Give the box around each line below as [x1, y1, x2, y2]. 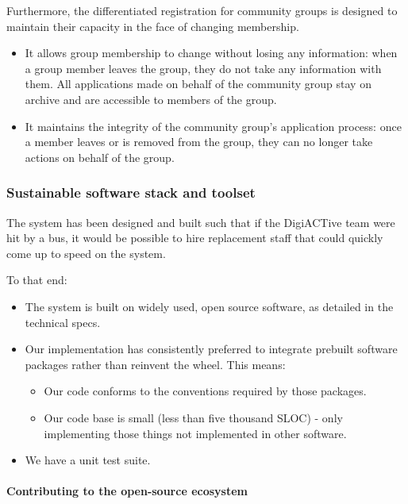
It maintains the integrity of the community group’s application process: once [25, 117, 402, 134]
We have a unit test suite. [25, 452, 151, 468]
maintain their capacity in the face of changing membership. [6, 17, 299, 34]
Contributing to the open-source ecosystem [6, 483, 248, 499]
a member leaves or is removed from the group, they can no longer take [25, 133, 373, 150]
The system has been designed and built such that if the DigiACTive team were [6, 214, 395, 230]
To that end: [6, 271, 67, 288]
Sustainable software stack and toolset [6, 183, 256, 202]
